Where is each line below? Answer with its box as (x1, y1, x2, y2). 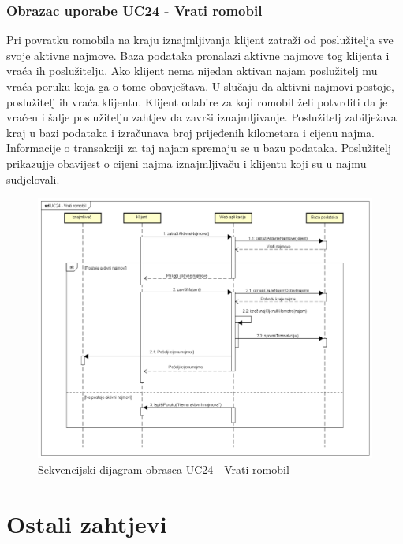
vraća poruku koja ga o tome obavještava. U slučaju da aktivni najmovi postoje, (6, 78, 394, 94)
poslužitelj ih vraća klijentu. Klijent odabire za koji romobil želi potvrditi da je (6, 93, 388, 110)
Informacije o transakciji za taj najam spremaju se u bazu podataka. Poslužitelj (6, 140, 391, 156)
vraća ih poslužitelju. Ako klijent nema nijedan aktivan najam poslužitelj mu (6, 62, 378, 79)
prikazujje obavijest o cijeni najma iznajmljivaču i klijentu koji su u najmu (6, 155, 367, 171)
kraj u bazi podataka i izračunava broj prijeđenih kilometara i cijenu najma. (6, 124, 375, 140)
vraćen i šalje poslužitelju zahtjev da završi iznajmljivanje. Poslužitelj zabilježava (6, 109, 397, 125)
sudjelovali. (6, 170, 60, 187)
